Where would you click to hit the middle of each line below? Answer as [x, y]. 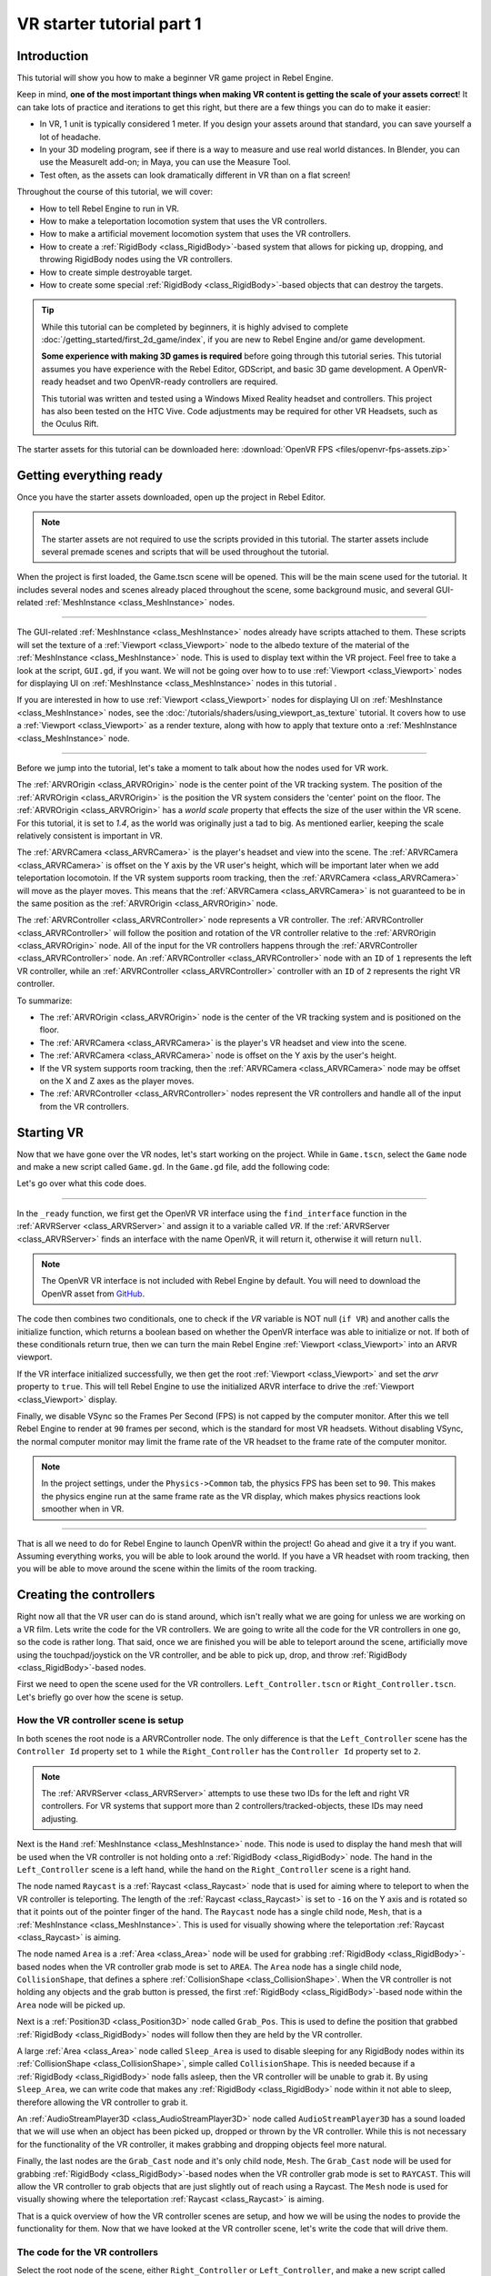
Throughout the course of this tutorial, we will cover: [115, 192]
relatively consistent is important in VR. [90, 835]
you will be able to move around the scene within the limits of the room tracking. [167, 1569]
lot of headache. [70, 137]
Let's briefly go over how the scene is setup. [100, 1697]
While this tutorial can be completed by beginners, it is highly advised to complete [195, 327]
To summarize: [45, 1001]
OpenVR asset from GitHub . [93, 1294]
